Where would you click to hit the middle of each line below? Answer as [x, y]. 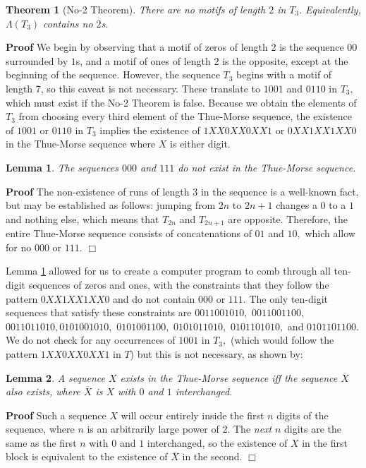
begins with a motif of [284, 74]
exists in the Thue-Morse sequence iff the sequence [229, 377]
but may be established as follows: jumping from [111, 205]
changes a [297, 205]
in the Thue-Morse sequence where [81, 144]
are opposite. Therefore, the [288, 218]
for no [19, 247]
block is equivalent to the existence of [87, 456]
